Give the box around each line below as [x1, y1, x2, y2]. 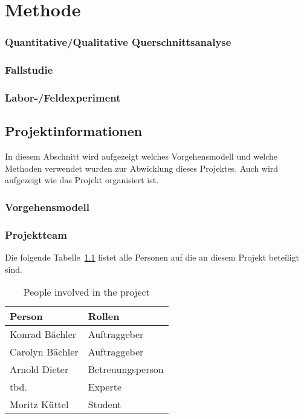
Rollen [88, 309, 120, 323]
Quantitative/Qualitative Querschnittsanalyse [5, 34, 231, 50]
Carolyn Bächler [10, 345, 79, 359]
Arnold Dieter [10, 362, 69, 377]
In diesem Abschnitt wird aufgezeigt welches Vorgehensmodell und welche [5, 150, 278, 163]
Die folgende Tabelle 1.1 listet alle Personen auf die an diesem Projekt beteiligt [5, 250, 300, 263]
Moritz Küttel [10, 397, 69, 412]
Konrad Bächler [10, 327, 77, 342]
